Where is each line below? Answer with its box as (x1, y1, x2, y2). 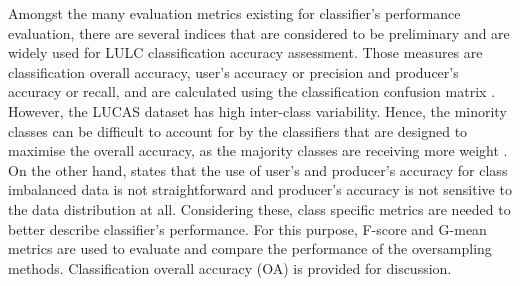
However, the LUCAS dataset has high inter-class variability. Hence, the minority (8, 100, 507, 121)
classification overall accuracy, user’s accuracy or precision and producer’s (8, 61, 459, 82)
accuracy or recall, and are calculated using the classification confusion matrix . (8, 81, 496, 102)
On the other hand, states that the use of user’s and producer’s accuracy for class (8, 159, 508, 180)
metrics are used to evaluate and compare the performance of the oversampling (8, 238, 492, 259)
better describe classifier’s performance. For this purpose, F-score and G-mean (8, 218, 487, 239)
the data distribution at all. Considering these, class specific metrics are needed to (8, 198, 511, 219)
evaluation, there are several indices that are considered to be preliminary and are (8, 22, 510, 43)
